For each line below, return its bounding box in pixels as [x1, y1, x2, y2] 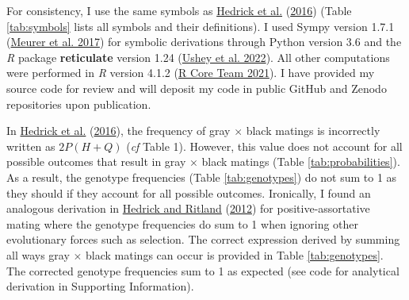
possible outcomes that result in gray [6, 153, 186, 170]
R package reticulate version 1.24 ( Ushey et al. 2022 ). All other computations [6, 48, 390, 65]
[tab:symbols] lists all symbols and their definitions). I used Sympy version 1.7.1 [6, 17, 395, 34]
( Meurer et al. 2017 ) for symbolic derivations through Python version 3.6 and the [6, 33, 402, 50]
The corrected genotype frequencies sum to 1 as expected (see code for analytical [6, 262, 399, 279]
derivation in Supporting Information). [6, 278, 194, 294]
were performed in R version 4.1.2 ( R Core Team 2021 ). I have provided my [6, 64, 375, 81]
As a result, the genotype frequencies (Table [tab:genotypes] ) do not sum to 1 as [6, 168, 397, 185]
